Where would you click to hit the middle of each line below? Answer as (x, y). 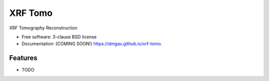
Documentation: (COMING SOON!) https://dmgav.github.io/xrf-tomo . (92, 44)
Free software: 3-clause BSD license (59, 37)
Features (23, 58)
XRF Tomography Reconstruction (43, 28)
